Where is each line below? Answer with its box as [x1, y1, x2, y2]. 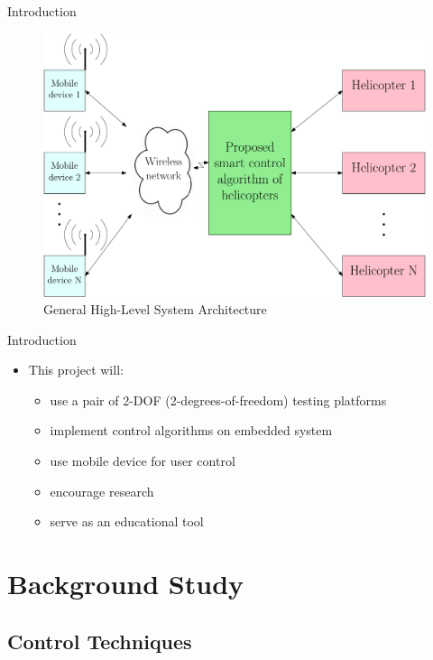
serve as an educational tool [50, 512, 204, 531]
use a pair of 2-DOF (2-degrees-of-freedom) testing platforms [50, 390, 387, 409]
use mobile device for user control [50, 451, 235, 470]
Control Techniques [7, 627, 192, 655]
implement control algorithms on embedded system [50, 421, 333, 440]
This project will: [28, 360, 124, 379]
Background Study [7, 565, 244, 602]
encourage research [50, 481, 154, 500]
